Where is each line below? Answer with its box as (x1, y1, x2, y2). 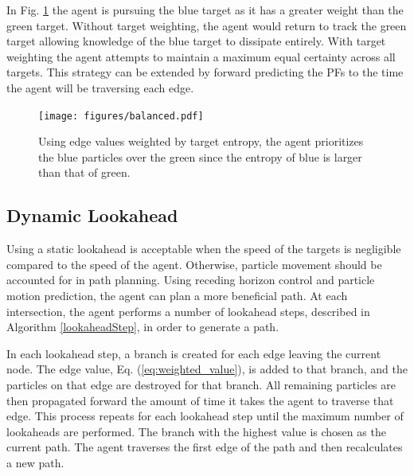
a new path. (6, 454, 64, 470)
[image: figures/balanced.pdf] (38, 110, 204, 122)
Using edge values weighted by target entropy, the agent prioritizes (38, 133, 364, 150)
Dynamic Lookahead (6, 203, 178, 228)
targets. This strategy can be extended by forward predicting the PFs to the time (6, 64, 404, 80)
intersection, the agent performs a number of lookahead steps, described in (6, 302, 370, 319)
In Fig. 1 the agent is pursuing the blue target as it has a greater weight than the (6, 2, 404, 18)
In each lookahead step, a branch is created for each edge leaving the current (6, 345, 381, 361)
